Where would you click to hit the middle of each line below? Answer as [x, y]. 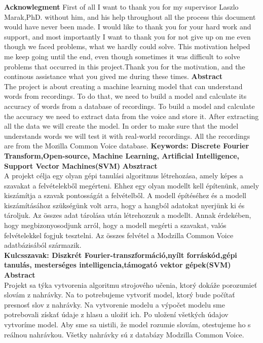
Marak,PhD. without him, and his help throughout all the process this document [130, 16]
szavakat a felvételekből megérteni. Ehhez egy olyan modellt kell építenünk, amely [132, 185]
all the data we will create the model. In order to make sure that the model [121, 126]
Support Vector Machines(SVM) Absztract [81, 165]
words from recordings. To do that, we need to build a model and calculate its [125, 96]
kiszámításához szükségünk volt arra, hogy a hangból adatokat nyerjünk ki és [124, 205]
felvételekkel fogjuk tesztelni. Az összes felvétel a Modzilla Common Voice [119, 235]
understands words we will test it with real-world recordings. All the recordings [127, 136]
